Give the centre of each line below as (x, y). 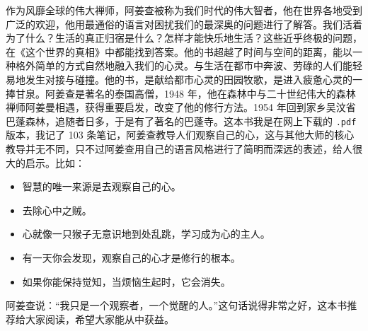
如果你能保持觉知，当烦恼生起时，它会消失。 (126, 281)
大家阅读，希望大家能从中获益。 (99, 319)
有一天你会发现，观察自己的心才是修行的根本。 (131, 257)
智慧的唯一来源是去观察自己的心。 (102, 186)
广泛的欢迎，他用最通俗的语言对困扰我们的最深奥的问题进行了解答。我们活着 (184, 24)
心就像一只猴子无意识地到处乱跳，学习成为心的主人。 (146, 234)
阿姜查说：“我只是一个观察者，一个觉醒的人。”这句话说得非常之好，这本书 (177, 305)
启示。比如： (55, 162)
